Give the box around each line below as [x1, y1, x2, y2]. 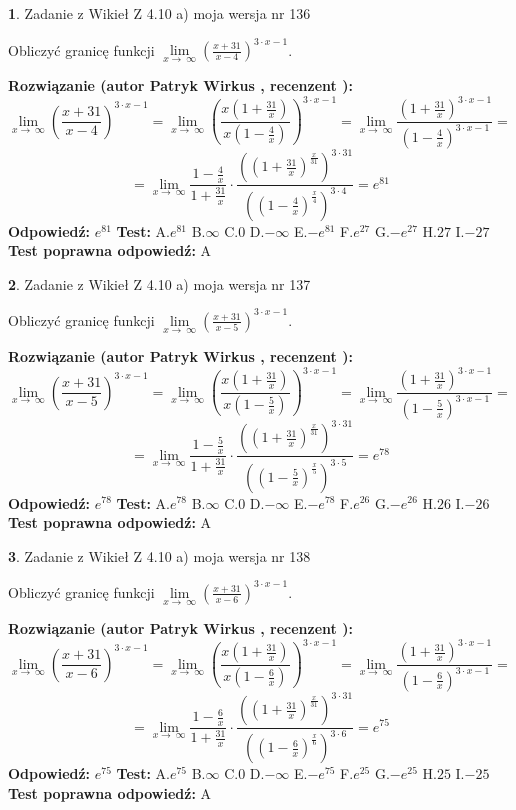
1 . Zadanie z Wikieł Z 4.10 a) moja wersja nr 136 [8, 3, 311, 23]
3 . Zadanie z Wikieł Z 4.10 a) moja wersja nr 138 [8, 545, 311, 566]
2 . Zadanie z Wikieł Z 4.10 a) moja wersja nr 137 [8, 273, 311, 294]
